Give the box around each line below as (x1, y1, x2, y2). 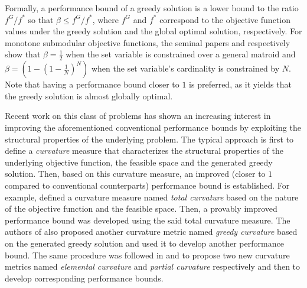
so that (28, 13, 54, 25)
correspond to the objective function (159, 13, 290, 25)
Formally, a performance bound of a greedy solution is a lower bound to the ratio (5, 2, 299, 14)
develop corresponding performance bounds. (5, 271, 164, 284)
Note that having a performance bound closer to (5, 78, 179, 90)
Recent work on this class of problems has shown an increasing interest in (5, 109, 271, 122)
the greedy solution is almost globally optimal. (5, 89, 173, 102)
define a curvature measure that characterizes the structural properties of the (5, 144, 283, 157)
